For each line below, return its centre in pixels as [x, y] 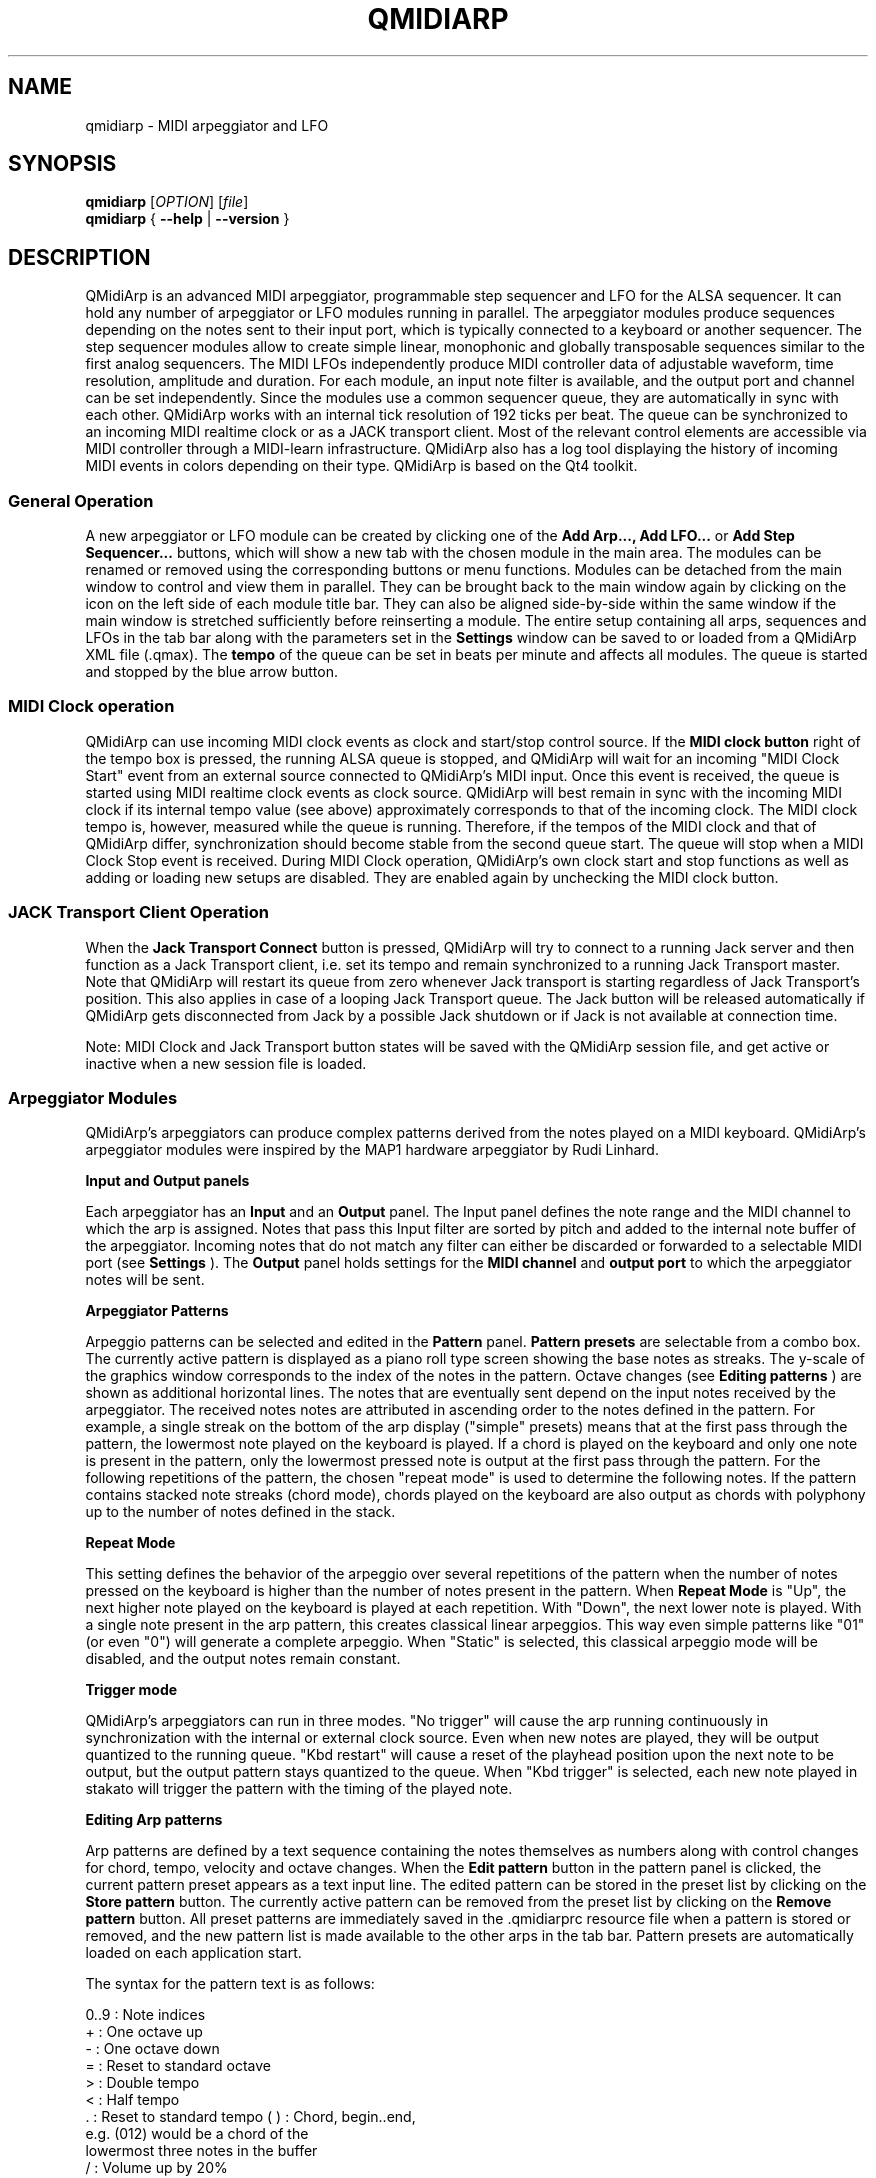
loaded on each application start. [193, 1953]
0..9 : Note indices [145, 2015]
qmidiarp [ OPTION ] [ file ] [167, 202]
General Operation [81, 500]
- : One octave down [152, 2049]
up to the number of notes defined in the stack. [240, 1512]
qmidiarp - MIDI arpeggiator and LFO [207, 125]
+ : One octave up [144, 2032]
